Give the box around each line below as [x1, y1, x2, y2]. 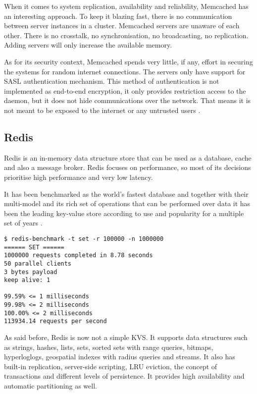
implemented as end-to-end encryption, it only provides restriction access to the [4, 85, 246, 96]
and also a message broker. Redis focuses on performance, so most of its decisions [4, 162, 251, 172]
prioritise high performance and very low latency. [4, 171, 153, 182]
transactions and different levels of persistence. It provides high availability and [4, 371, 245, 381]
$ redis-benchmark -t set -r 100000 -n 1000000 [4, 235, 164, 242]
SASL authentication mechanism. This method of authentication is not [4, 76, 219, 86]
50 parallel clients [4, 260, 72, 267]
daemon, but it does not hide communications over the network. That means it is [4, 95, 251, 106]
